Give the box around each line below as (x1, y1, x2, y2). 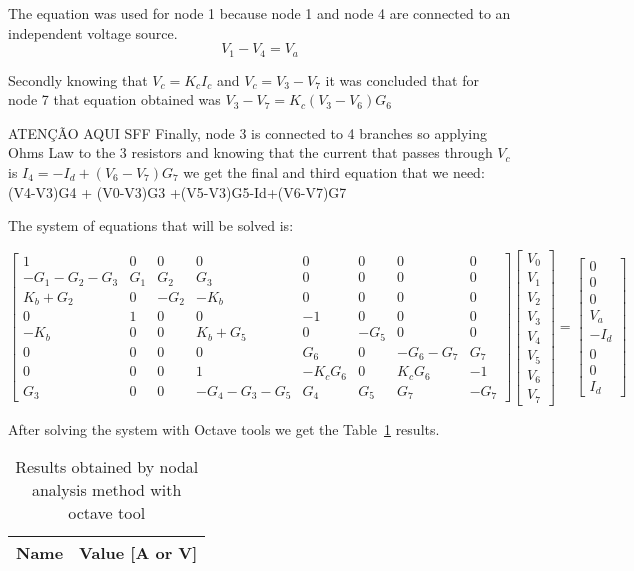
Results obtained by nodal (15, 455, 199, 479)
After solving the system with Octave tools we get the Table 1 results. (8, 418, 440, 439)
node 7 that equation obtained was (8, 89, 221, 110)
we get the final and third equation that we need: (183, 162, 485, 183)
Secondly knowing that (8, 69, 148, 90)
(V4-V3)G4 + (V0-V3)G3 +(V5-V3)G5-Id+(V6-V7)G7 (8, 181, 347, 202)
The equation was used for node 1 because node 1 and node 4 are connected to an (8, 3, 511, 23)
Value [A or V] (79, 541, 198, 565)
